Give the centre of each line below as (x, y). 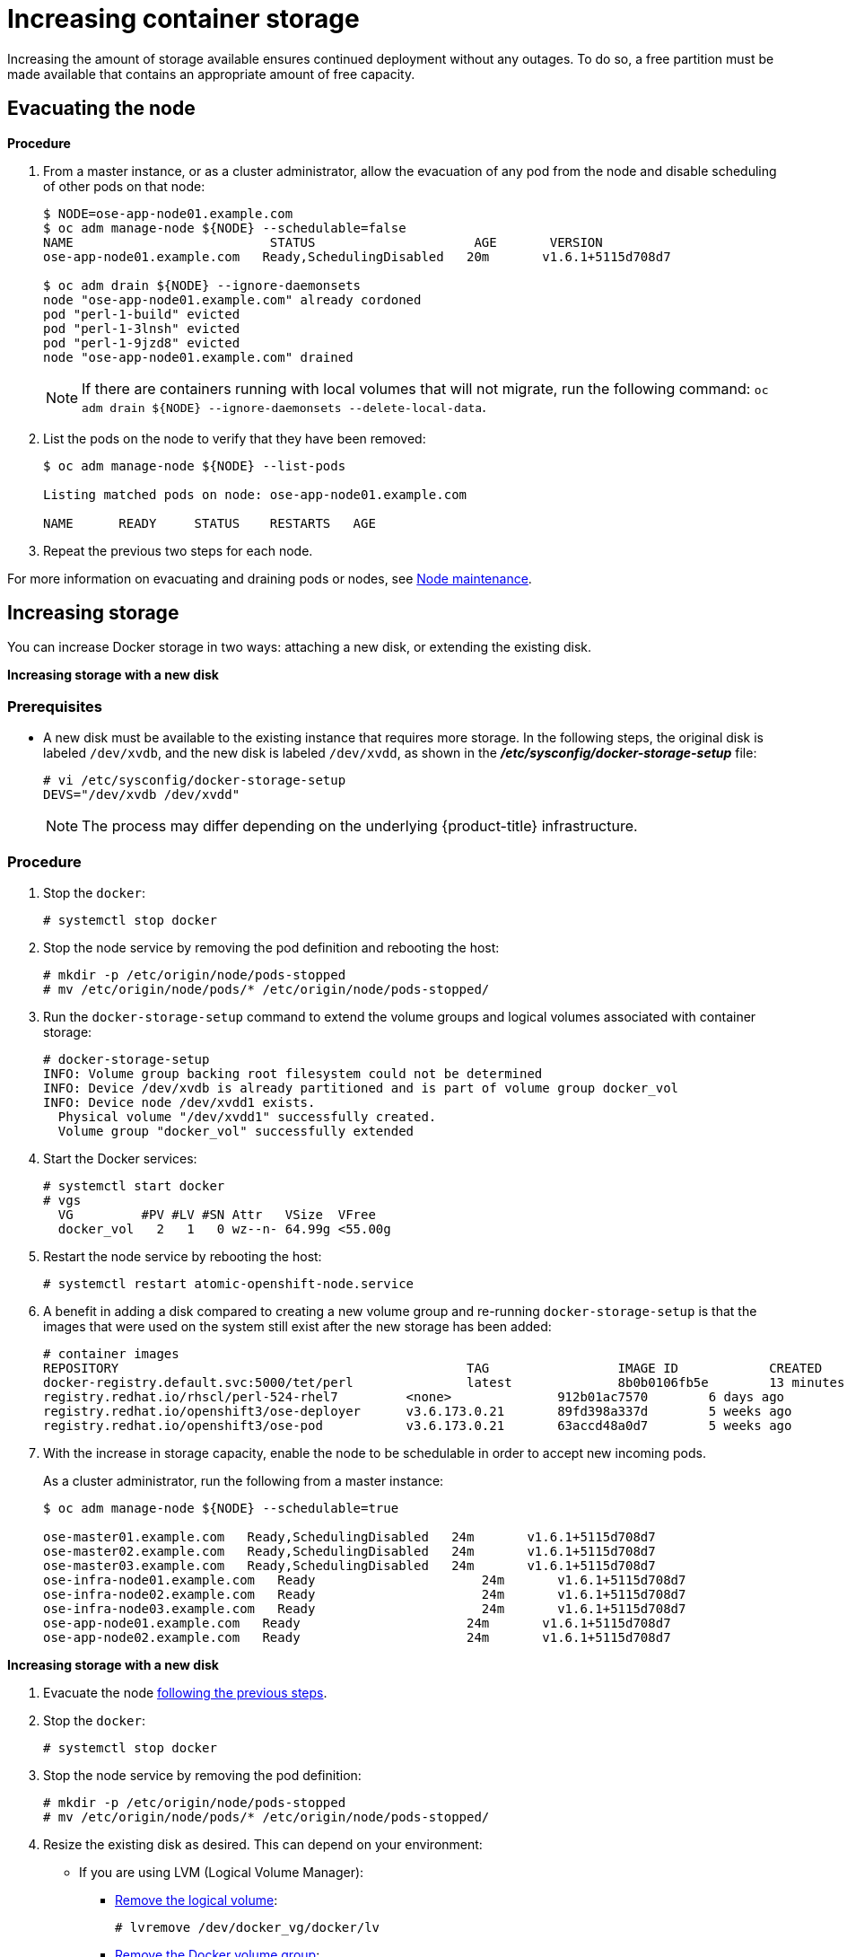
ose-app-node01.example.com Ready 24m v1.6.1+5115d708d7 (357, 1623)
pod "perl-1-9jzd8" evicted (142, 342)
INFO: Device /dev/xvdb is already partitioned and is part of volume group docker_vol (361, 1088)
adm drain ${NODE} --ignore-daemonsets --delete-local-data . (284, 406)
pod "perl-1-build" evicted (142, 314)
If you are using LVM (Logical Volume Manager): (222, 1872)
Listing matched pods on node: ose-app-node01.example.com (255, 494)
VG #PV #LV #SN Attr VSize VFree (217, 1214)
